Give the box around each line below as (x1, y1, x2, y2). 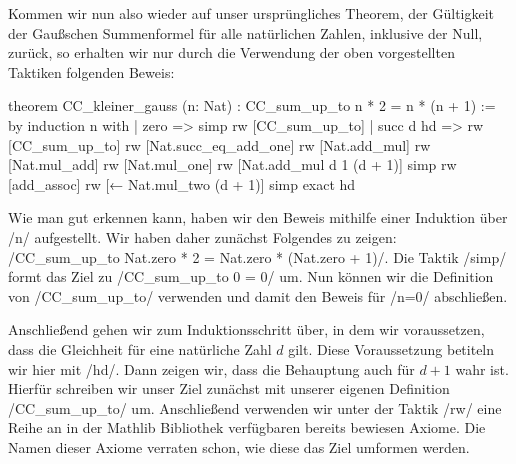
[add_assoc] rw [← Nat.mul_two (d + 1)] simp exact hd (8, 173, 356, 194)
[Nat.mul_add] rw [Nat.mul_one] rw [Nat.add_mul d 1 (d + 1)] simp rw (8, 154, 457, 175)
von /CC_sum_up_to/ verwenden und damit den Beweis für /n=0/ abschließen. (8, 285, 508, 306)
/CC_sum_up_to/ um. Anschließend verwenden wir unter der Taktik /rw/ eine (8, 397, 502, 418)
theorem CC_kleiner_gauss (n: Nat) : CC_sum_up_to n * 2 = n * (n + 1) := (8, 95, 496, 116)
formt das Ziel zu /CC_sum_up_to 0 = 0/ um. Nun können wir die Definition (8, 266, 494, 287)
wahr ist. (455, 358, 509, 379)
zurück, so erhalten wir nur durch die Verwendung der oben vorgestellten (8, 42, 455, 63)
